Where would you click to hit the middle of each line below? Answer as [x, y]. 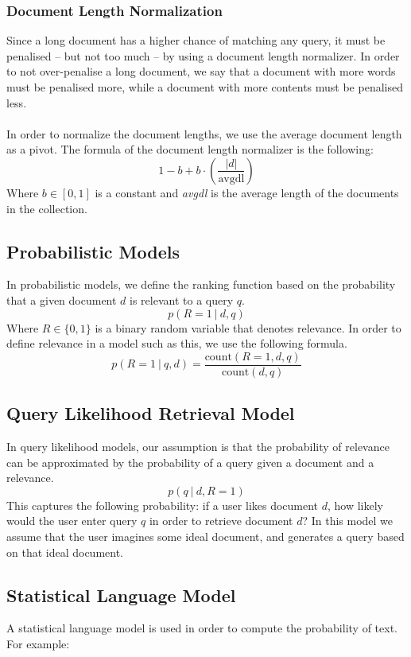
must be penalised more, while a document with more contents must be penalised [205, 87]
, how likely [355, 505]
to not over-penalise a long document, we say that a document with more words [201, 71]
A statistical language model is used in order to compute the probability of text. [202, 628]
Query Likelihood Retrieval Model [151, 413]
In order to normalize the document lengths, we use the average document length [204, 133]
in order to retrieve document [221, 521]
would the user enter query [72, 521]
